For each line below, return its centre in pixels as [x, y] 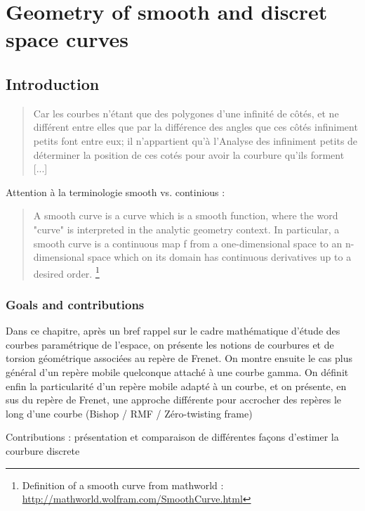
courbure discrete [43, 450]
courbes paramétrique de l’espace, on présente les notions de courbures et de [170, 344]
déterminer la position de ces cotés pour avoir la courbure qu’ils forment [189, 154]
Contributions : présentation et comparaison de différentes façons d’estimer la [172, 437]
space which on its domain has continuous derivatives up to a [219, 257]
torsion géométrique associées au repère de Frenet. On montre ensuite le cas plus [179, 358]
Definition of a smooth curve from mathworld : [123, 485]
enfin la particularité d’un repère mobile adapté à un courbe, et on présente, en [176, 386]
